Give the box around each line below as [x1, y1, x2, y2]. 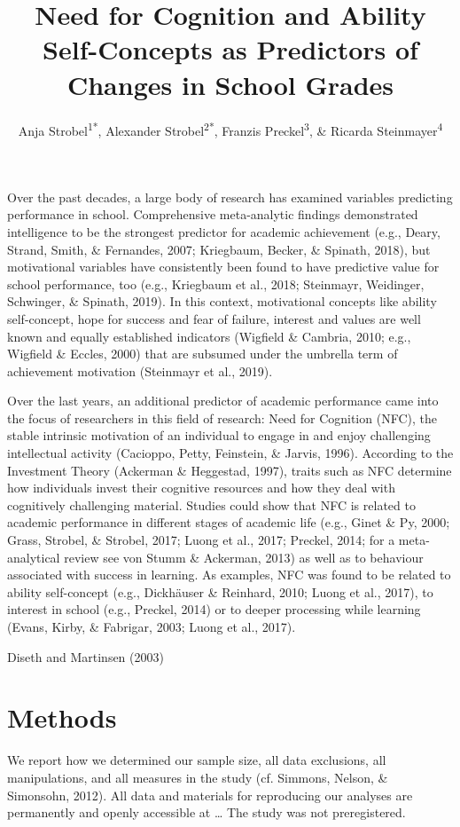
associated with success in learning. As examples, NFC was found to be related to [7, 565, 451, 584]
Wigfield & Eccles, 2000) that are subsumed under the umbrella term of [7, 344, 398, 363]
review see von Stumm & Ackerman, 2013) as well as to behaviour [64, 547, 424, 566]
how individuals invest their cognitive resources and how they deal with [7, 478, 395, 497]
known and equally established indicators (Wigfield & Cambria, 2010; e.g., [7, 327, 411, 345]
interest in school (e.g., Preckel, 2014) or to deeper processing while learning [7, 600, 421, 618]
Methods [7, 699, 117, 736]
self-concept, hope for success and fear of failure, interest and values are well [7, 309, 421, 327]
